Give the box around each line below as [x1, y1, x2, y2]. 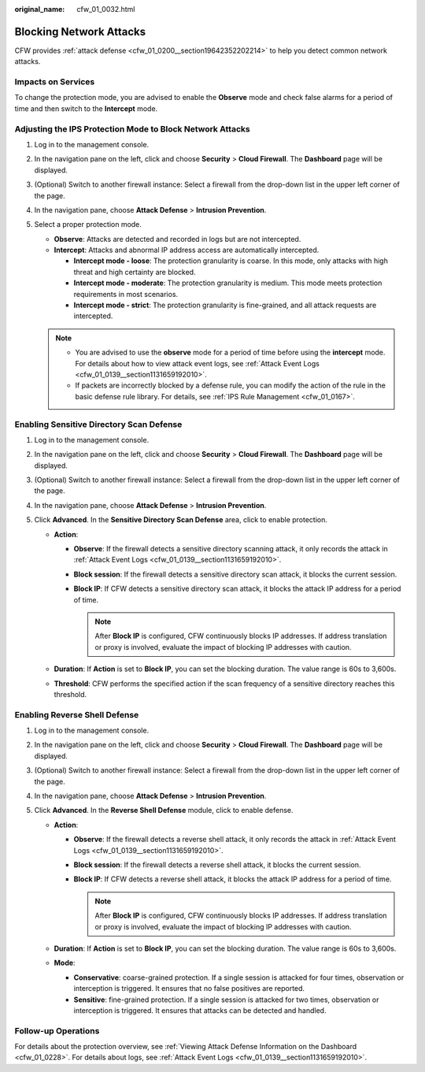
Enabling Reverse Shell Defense [14, 709, 139, 720]
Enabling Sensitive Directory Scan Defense [14, 418, 183, 429]
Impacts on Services [14, 76, 95, 87]
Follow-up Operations [14, 1025, 100, 1036]
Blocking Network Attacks [14, 24, 146, 39]
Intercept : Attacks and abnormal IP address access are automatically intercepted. [54, 245, 320, 255]
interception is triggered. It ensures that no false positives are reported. [73, 984, 305, 993]
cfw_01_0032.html [76, 5, 135, 13]
